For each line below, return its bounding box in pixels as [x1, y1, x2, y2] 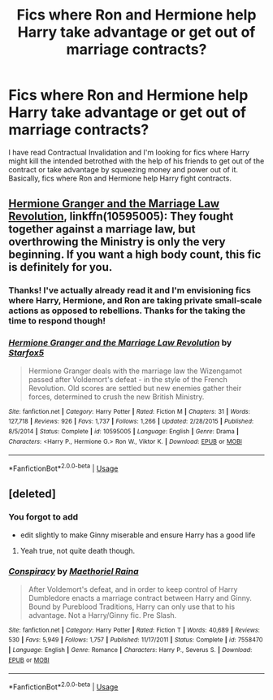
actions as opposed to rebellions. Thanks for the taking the [8, 305, 246, 316]
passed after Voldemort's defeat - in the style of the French [28, 374, 227, 384]
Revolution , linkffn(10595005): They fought [8, 210, 234, 224]
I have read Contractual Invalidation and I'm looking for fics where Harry [8, 147, 250, 157]
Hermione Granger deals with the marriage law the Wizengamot [28, 366, 242, 376]
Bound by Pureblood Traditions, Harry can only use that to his [28, 602, 236, 611]
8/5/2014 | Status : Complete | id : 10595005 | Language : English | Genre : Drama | [8, 427, 240, 436]
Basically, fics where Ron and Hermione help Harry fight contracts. [8, 173, 232, 183]
